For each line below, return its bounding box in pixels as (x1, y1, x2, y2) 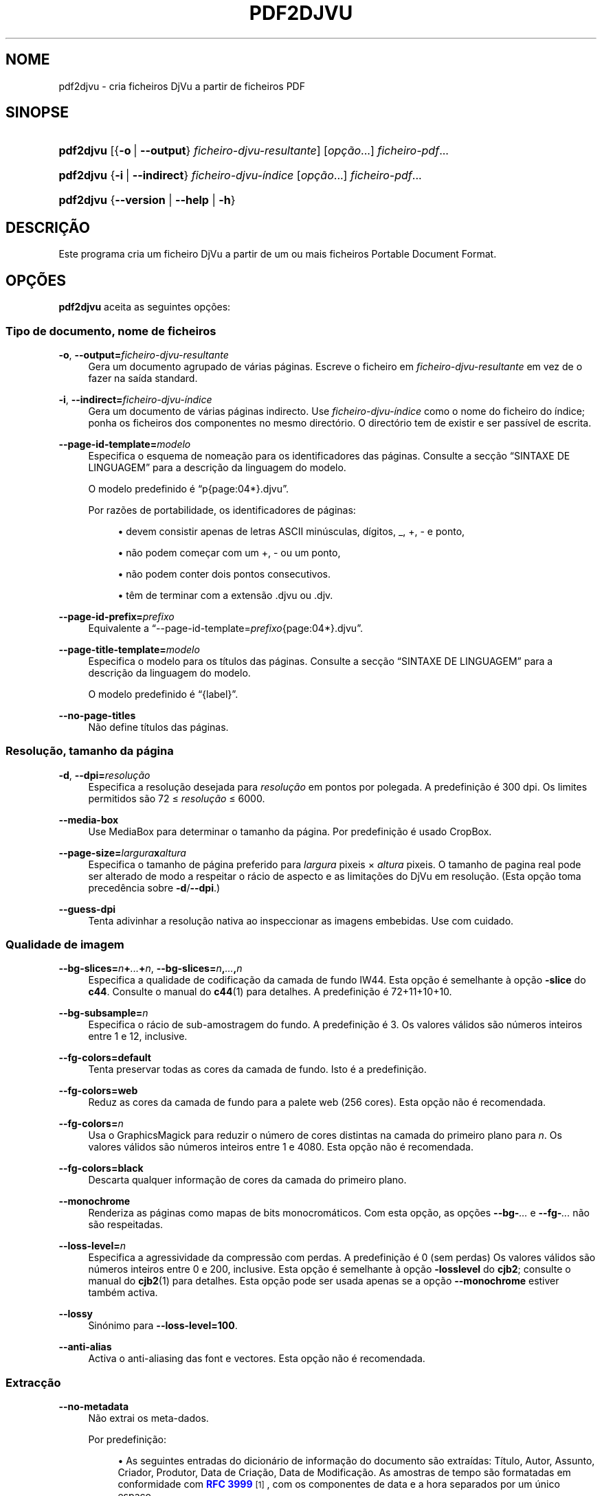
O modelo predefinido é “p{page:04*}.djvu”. (88, 482, 289, 495)
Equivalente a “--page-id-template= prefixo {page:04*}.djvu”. (88, 622, 364, 634)
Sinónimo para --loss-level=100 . (88, 1319, 238, 1332)
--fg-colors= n (58, 1118, 124, 1130)
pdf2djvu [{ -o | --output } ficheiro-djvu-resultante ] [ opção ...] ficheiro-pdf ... (58, 144, 449, 158)
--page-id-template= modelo (58, 438, 191, 450)
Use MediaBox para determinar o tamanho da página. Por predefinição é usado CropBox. (88, 825, 492, 837)
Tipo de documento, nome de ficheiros (5, 324, 216, 338)
